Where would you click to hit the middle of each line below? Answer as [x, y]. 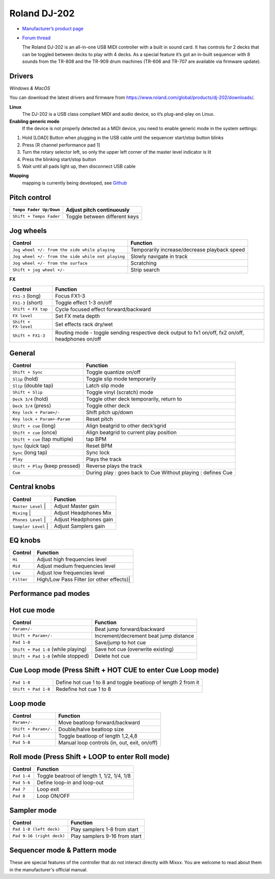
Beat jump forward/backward [130, 629]
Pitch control [30, 197]
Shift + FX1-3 [29, 336]
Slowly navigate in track [159, 257]
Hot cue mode [32, 610]
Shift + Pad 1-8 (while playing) [49, 649]
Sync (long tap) [30, 453]
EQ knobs [25, 540]
